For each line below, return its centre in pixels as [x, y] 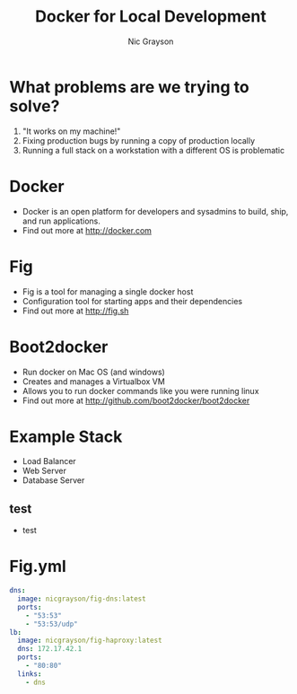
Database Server [53, 480]
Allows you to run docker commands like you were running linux [140, 391]
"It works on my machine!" [71, 131]
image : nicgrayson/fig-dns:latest [82, 599]
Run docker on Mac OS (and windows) [94, 372]
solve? [35, 106]
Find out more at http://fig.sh [75, 311]
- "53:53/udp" [52, 624]
